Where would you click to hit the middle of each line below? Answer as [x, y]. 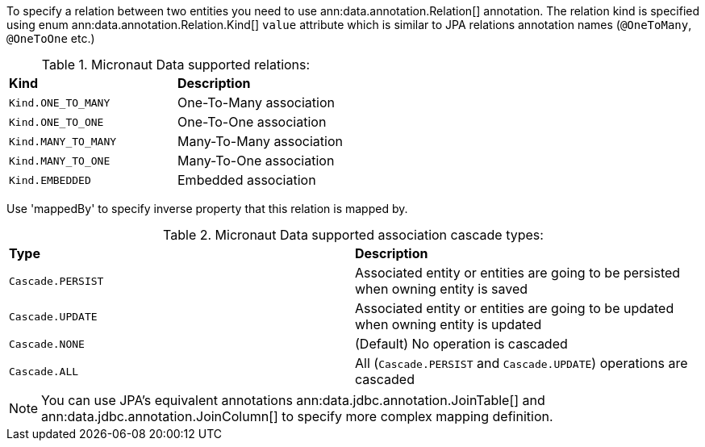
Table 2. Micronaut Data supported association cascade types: [353, 235]
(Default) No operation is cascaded [461, 344]
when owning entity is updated [448, 324]
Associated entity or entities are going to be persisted [518, 273]
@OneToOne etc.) [51, 38]
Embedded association [247, 180]
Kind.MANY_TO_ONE [60, 161]
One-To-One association [252, 122]
